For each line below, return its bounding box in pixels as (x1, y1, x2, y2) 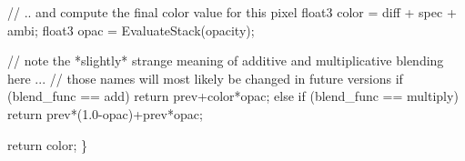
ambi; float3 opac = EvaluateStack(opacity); (7, 20, 255, 39)
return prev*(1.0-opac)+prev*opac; (7, 104, 203, 123)
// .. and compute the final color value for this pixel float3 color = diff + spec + (7, 3, 457, 21)
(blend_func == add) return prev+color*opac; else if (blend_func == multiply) (7, 86, 459, 106)
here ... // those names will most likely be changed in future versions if (7, 68, 403, 87)
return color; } (7, 135, 88, 154)
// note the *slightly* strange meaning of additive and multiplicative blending (7, 51, 444, 70)
